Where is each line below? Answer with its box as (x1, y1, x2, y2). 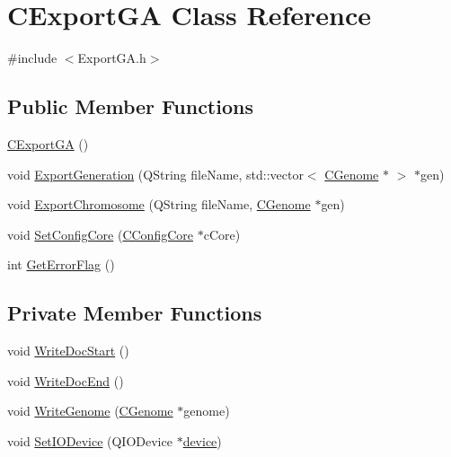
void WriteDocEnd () (7, 371, 124, 390)
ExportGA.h (77, 48, 146, 67)
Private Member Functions (7, 299, 262, 327)
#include (7, 48, 57, 67)
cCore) (203, 224, 241, 243)
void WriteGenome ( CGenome (7, 401, 173, 420)
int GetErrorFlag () (7, 255, 115, 274)
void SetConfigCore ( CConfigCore (7, 224, 193, 243)
